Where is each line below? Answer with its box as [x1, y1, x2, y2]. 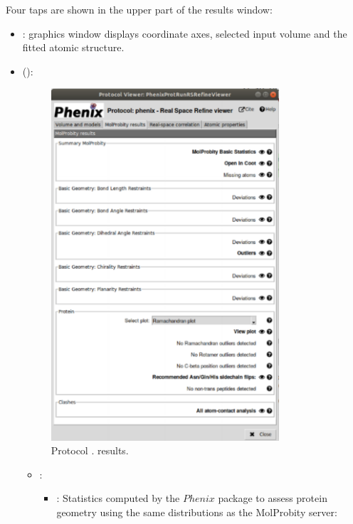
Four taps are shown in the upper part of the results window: [6, 2, 273, 16]
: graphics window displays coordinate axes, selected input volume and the [22, 26, 347, 41]
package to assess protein [218, 491, 327, 506]
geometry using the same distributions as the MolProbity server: [56, 504, 337, 519]
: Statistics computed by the [56, 491, 180, 506]
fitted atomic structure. [22, 40, 125, 55]
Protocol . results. [51, 443, 129, 458]
